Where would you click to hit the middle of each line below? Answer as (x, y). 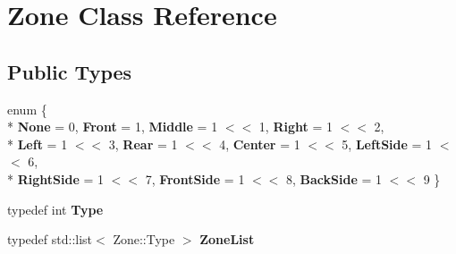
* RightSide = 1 (55, 178)
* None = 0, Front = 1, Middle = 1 (113, 127)
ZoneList (227, 239)
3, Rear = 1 (143, 144)
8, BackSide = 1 (334, 178)
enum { (27, 109)
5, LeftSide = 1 (387, 144)
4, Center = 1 (260, 144)
